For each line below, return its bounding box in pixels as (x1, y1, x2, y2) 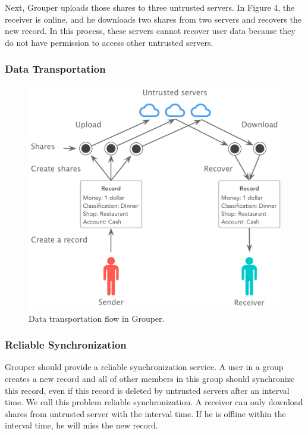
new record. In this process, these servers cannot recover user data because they (5, 24, 296, 37)
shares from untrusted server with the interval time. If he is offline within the (5, 407, 286, 420)
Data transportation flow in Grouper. (29, 312, 165, 324)
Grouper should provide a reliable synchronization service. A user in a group (5, 361, 284, 373)
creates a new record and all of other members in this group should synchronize (5, 372, 295, 384)
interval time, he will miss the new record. (5, 419, 158, 431)
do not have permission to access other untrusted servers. (5, 36, 213, 48)
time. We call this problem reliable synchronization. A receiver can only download (5, 396, 303, 408)
